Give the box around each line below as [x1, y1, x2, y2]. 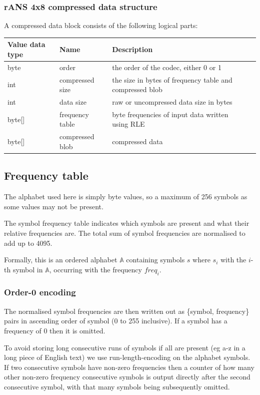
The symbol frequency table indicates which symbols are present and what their [4, 218, 249, 228]
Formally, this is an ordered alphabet [4, 254, 117, 265]
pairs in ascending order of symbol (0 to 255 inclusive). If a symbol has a [4, 315, 227, 326]
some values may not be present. [4, 201, 103, 211]
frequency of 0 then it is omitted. [4, 325, 105, 335]
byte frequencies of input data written [112, 109, 228, 119]
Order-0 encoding [4, 286, 76, 298]
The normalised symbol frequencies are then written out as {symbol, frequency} [4, 305, 249, 316]
